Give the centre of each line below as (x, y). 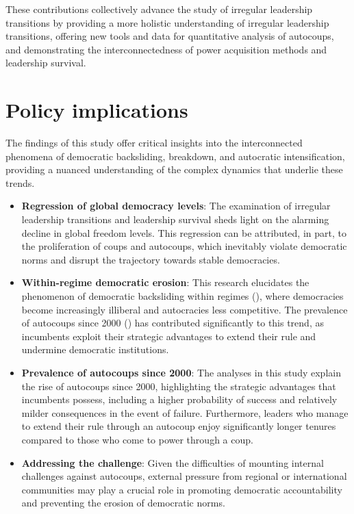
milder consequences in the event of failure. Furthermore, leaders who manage (185, 412)
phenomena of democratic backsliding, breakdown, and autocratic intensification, (175, 156)
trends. (20, 182)
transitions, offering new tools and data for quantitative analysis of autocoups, (170, 36)
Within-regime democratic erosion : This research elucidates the (165, 282)
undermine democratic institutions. (95, 349)
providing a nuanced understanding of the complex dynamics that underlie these (174, 169)
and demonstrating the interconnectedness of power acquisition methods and (166, 49)
